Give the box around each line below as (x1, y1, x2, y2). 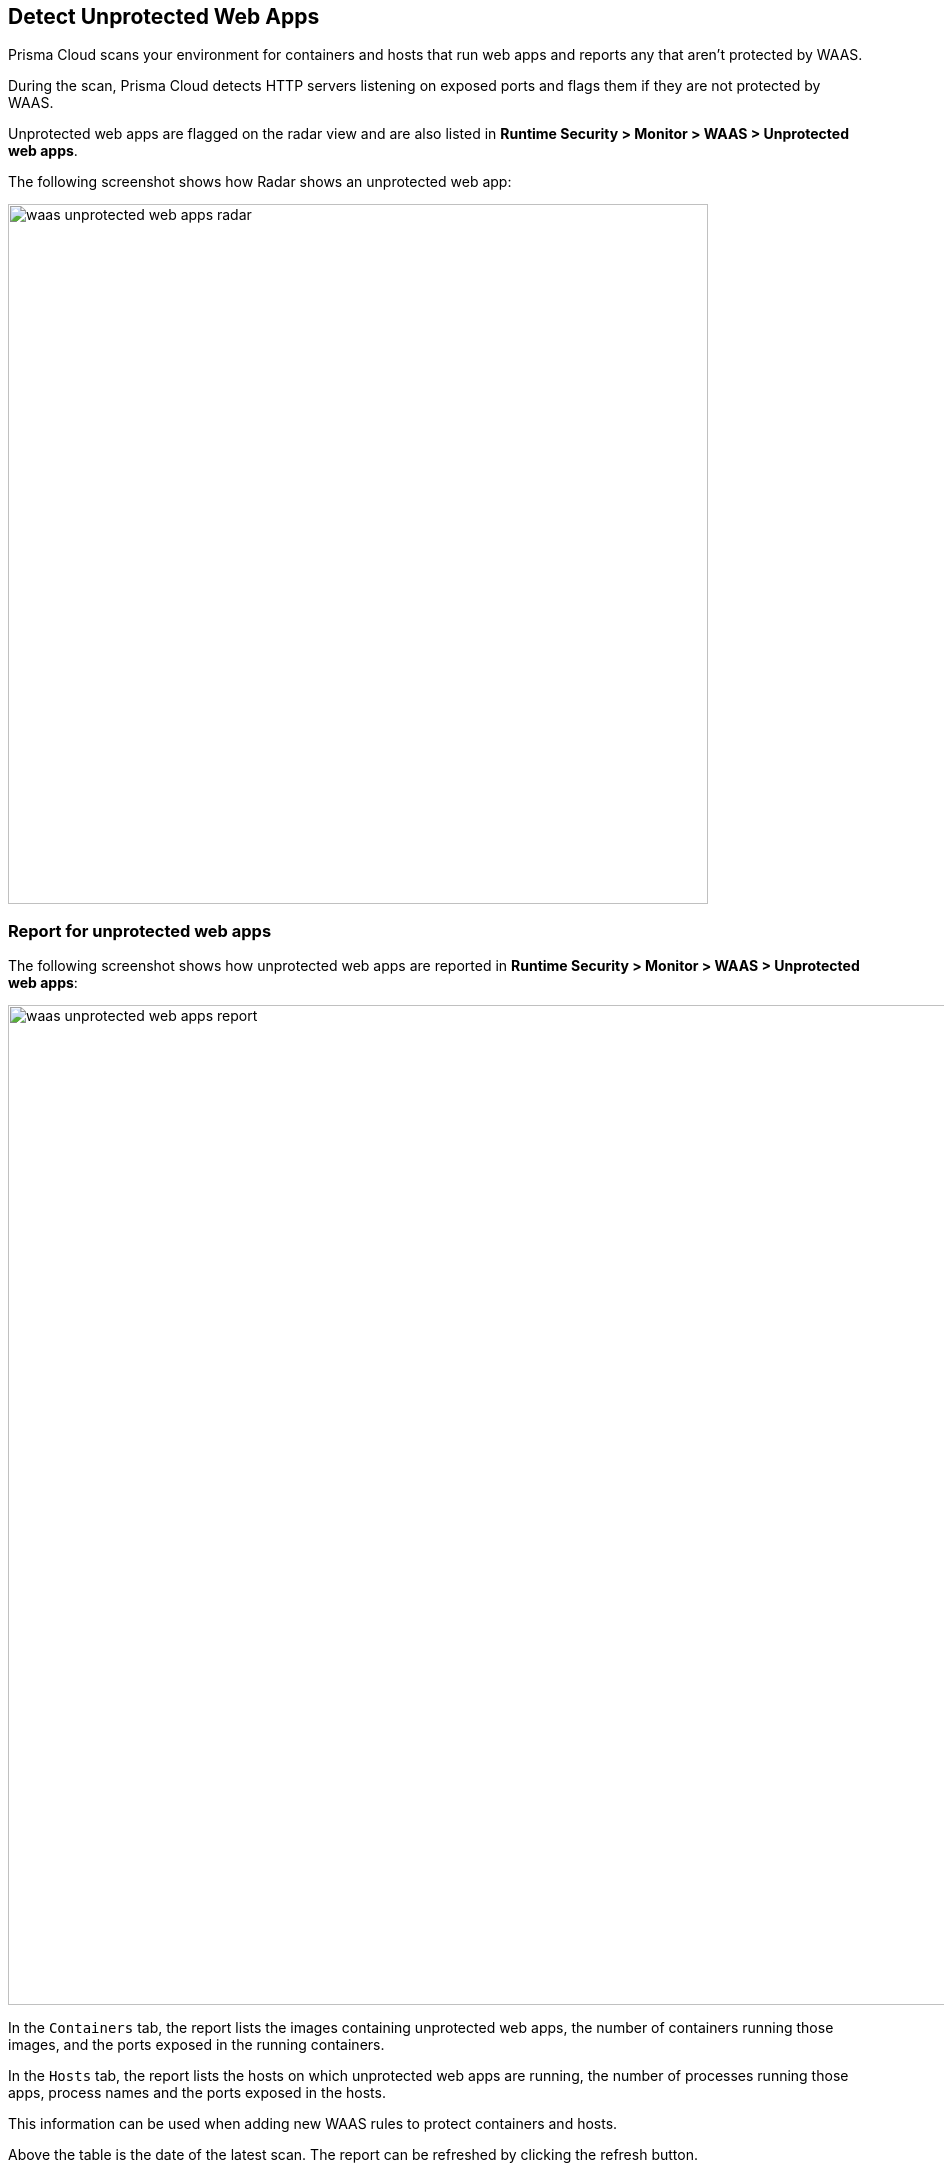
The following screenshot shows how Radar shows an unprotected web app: (8, 173, 512, 191)
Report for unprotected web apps (8, 920, 272, 941)
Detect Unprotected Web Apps (8, 4, 320, 29)
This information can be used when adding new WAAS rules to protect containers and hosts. (8, 2115, 618, 2133)
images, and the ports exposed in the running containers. (8, 2036, 385, 2054)
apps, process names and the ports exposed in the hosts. (8, 2084, 386, 2102)
